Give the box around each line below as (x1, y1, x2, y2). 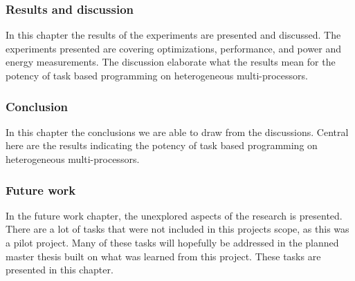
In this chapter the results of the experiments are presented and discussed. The (6, 28, 341, 42)
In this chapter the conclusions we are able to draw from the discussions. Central (6, 124, 349, 139)
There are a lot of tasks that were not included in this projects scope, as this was (6, 222, 349, 236)
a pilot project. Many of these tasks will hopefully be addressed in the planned (6, 235, 339, 249)
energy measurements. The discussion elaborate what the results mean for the (6, 55, 336, 69)
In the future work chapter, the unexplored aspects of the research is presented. (6, 208, 343, 222)
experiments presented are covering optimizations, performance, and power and (6, 41, 342, 55)
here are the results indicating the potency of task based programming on (6, 138, 318, 153)
